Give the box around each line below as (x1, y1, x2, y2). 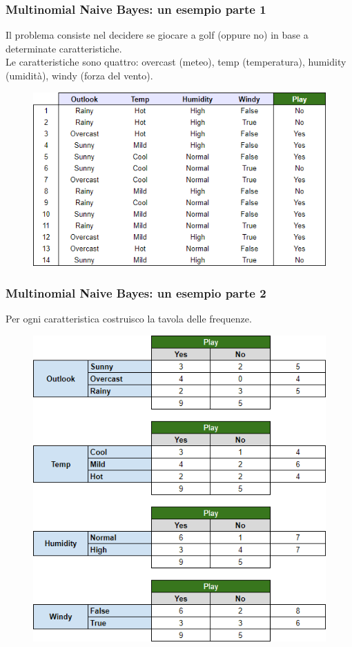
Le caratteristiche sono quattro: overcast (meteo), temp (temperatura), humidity (6, 55, 346, 69)
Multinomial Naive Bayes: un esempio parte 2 (6, 284, 266, 301)
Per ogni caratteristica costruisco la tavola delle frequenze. (6, 311, 252, 326)
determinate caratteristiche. (6, 41, 122, 55)
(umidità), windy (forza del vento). (6, 68, 153, 82)
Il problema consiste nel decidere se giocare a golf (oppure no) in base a (6, 28, 309, 42)
